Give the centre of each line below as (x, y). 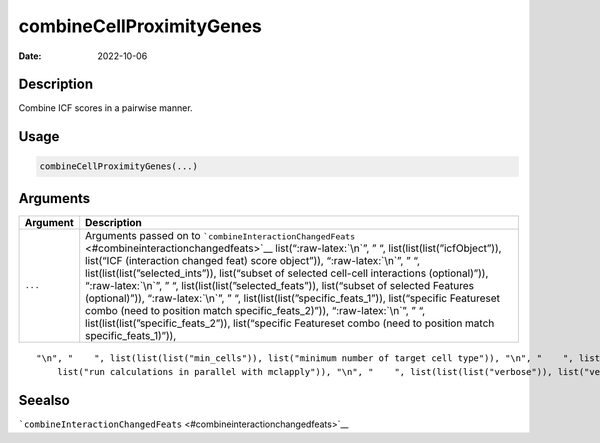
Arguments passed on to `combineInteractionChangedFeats (220, 235)
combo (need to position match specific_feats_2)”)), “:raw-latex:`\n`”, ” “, (255, 310)
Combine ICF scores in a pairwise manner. (106, 108)
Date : (30, 56)
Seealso (44, 400)
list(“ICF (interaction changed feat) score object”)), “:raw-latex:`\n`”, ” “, (252, 260)
